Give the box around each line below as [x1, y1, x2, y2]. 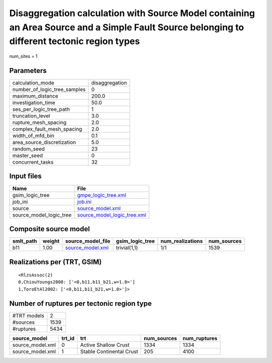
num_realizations [160, 238, 203, 245]
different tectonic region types [9, 36, 141, 47]
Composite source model [9, 225, 90, 233]
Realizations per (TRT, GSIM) [9, 257, 102, 266]
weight [42, 238, 60, 245]
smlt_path [12, 238, 37, 245]
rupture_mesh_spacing [12, 119, 66, 126]
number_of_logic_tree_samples [12, 86, 86, 93]
